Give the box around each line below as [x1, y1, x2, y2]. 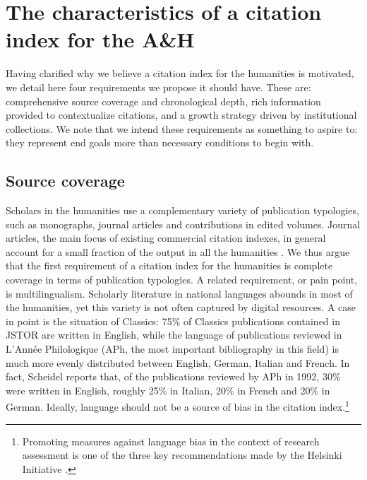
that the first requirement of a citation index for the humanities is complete [6, 258, 333, 273]
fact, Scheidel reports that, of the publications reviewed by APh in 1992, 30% [6, 369, 341, 384]
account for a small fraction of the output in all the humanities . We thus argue [6, 244, 350, 259]
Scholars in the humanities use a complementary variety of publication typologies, [6, 203, 359, 218]
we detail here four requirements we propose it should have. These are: [6, 79, 311, 94]
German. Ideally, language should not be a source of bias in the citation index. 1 [6, 397, 349, 414]
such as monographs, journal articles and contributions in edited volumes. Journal [6, 216, 361, 231]
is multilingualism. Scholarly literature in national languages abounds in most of [6, 286, 353, 300]
